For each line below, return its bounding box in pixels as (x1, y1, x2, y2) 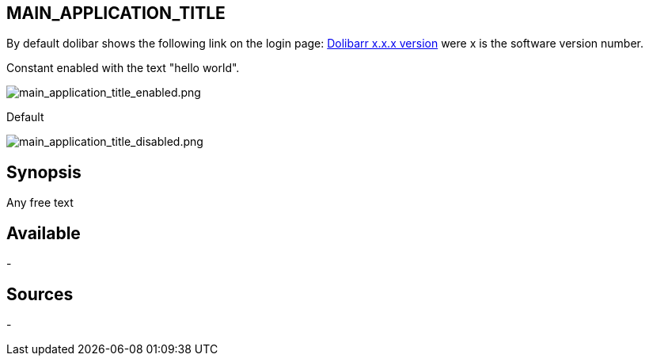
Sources (6, 284, 74, 304)
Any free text (6, 196, 74, 210)
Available (6, 223, 81, 243)
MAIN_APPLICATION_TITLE (6, 3, 226, 23)
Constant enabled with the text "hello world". (6, 61, 240, 75)
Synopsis (6, 162, 82, 182)
